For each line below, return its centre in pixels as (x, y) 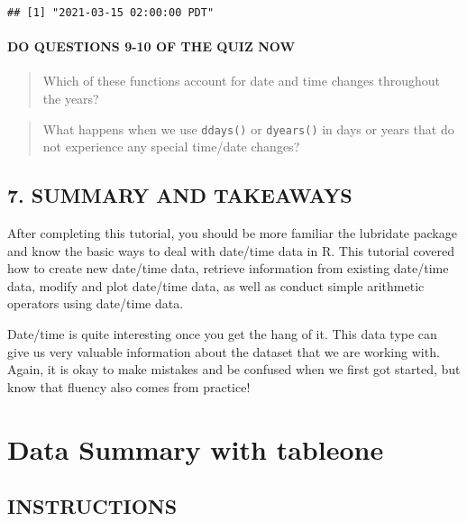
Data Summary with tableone (196, 449)
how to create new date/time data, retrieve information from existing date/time (228, 268)
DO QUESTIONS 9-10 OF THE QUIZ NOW (151, 46)
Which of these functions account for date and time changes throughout (241, 81)
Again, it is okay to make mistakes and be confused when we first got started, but (234, 369)
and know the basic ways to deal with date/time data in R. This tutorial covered (231, 250)
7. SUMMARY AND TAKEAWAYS (180, 195)
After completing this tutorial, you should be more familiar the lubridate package (232, 233)
